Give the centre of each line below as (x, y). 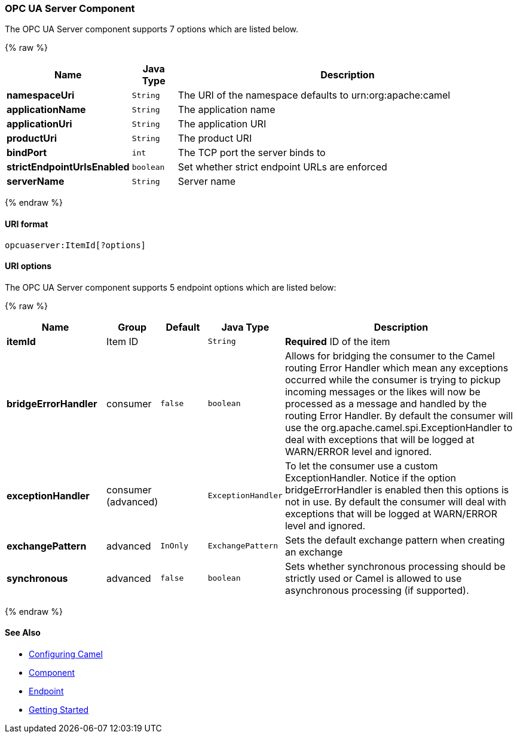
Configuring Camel (66, 654)
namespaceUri (41, 95)
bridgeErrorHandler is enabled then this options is (397, 490)
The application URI (222, 124)
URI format (27, 224)
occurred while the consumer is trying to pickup (393, 379)
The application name (227, 110)
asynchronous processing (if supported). (377, 590)
